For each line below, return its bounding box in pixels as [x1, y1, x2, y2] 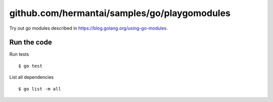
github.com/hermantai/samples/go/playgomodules [9, 8, 231, 19]
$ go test [18, 63, 42, 69]
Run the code [9, 38, 53, 47]
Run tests [9, 51, 29, 57]
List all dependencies [9, 74, 54, 80]
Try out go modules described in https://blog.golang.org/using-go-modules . [9, 25, 168, 31]
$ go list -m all [18, 86, 61, 91]
